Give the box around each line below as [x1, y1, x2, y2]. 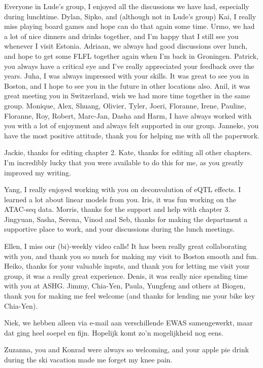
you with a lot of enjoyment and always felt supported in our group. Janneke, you [4, 120, 259, 131]
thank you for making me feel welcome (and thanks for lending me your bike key [4, 290, 255, 301]
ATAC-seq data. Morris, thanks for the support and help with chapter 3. [4, 204, 231, 214]
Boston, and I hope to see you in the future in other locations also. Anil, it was [4, 80, 250, 91]
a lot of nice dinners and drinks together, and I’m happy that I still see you [4, 30, 239, 41]
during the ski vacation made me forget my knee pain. [4, 354, 173, 364]
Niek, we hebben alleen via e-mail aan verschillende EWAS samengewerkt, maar [4, 317, 253, 328]
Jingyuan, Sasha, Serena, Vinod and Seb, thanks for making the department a [4, 213, 248, 224]
